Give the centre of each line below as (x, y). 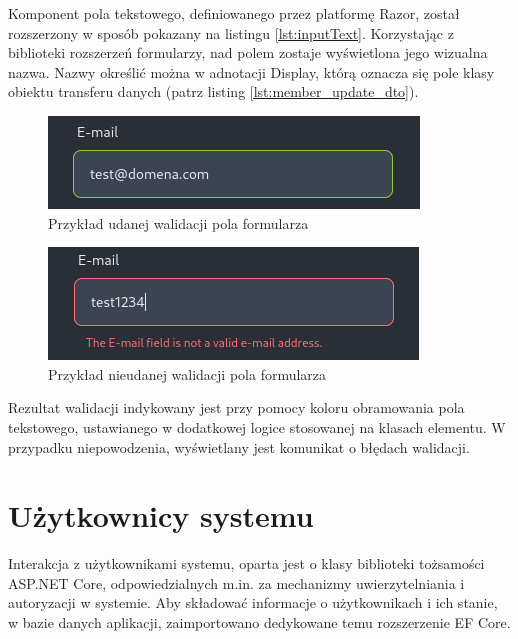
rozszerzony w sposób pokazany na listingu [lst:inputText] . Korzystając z (231, 32)
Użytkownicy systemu (161, 515)
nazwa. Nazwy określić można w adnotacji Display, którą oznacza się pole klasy (251, 71)
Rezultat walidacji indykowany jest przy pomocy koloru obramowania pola (236, 407)
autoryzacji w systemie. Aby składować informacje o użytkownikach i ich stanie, (253, 602)
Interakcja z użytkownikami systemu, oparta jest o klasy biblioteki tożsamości (246, 563)
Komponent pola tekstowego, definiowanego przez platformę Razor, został (234, 13)
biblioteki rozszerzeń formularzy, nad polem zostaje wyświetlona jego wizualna (248, 52)
